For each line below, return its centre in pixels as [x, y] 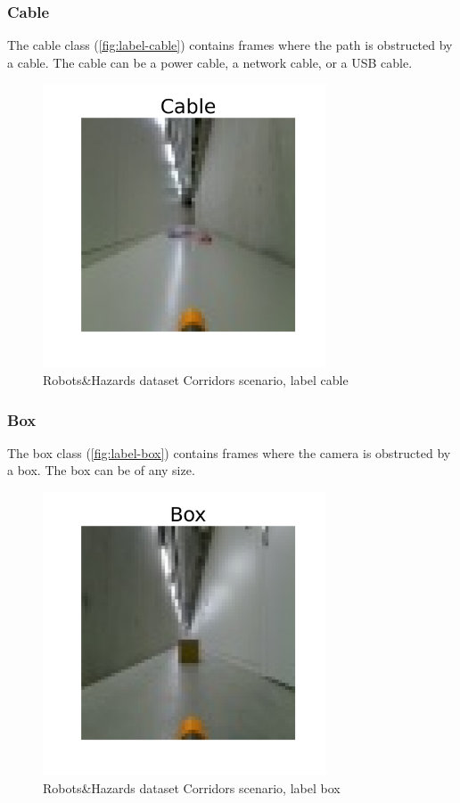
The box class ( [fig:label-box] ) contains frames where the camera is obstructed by [229, 452]
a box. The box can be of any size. [101, 470]
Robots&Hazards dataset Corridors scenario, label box [192, 787]
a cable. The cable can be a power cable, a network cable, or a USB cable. [210, 62]
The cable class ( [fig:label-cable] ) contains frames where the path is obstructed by [230, 45]
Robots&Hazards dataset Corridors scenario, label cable [196, 380]
